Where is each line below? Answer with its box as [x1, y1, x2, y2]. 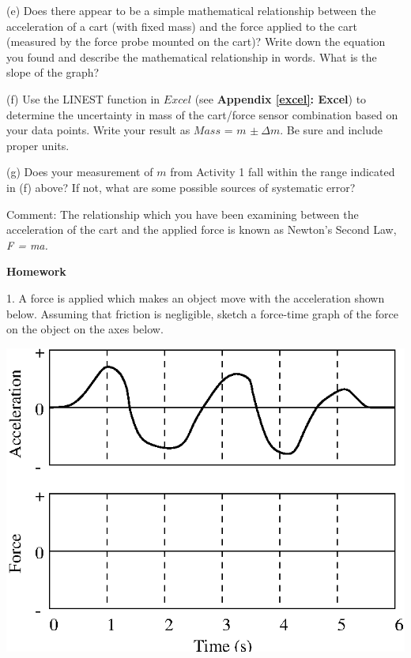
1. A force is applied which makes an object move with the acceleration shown [6, 289, 385, 306]
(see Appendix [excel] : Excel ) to [194, 90, 367, 107]
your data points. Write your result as [6, 122, 190, 138]
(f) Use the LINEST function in [6, 90, 160, 107]
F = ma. [6, 236, 48, 253]
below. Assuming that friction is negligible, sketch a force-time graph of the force [6, 305, 398, 321]
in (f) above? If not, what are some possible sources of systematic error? [6, 179, 356, 195]
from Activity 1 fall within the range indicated [170, 164, 395, 180]
